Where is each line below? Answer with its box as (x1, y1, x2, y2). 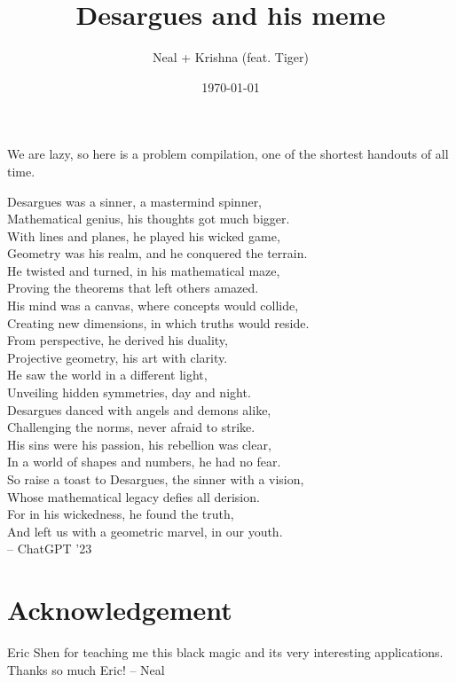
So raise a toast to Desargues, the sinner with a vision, (7, 470, 304, 488)
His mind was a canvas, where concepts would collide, (7, 296, 299, 315)
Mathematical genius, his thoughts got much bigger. (7, 209, 290, 228)
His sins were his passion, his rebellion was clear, (7, 435, 271, 453)
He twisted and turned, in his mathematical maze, (7, 261, 280, 279)
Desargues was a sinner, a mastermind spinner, (7, 192, 263, 210)
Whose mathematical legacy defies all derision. (7, 487, 260, 506)
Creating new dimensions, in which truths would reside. (7, 313, 310, 332)
